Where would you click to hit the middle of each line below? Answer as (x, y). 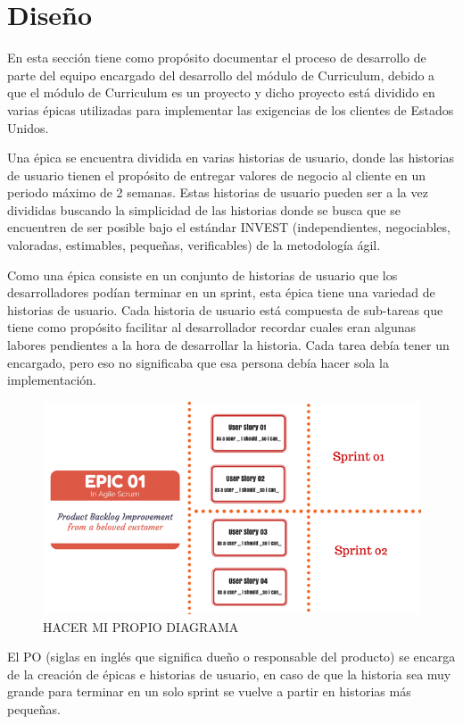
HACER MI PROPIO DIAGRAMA (141, 626)
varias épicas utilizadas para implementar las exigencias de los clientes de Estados (231, 109)
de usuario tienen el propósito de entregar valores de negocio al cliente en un (217, 175)
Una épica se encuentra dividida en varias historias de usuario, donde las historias (231, 158)
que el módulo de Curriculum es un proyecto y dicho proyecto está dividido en (221, 92)
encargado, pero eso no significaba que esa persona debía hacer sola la (198, 362)
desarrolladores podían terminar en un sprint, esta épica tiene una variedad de (221, 292)
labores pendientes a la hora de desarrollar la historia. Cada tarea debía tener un (228, 345)
